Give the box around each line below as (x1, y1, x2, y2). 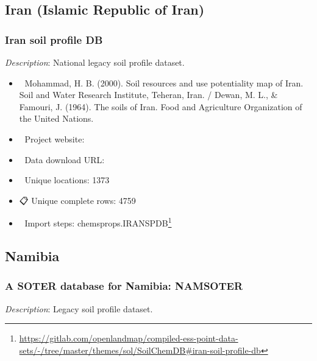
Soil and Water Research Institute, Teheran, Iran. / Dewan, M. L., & (19, 88, 278, 101)
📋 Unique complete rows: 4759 (19, 194, 136, 206)
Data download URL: (24, 153, 105, 166)
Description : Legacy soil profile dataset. (5, 302, 153, 315)
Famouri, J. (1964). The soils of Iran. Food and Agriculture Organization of (19, 100, 302, 113)
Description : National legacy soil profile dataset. (5, 56, 185, 68)
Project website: (24, 132, 85, 145)
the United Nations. (19, 112, 94, 125)
